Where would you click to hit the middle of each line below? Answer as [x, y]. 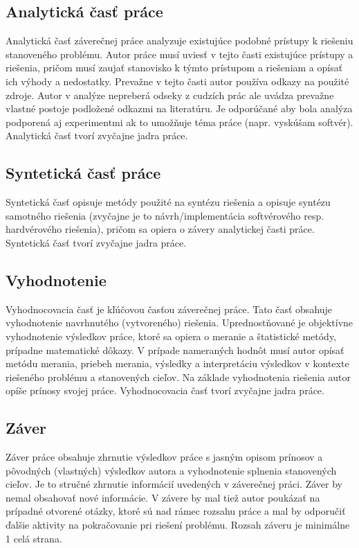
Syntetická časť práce [83, 173]
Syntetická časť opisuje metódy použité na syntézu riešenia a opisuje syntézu [168, 202]
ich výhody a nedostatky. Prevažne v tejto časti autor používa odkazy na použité [177, 81]
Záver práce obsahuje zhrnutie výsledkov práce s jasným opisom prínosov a [164, 457]
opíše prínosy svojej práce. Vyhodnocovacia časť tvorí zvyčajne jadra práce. [165, 390]
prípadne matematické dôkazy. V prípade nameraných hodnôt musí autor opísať [175, 350]
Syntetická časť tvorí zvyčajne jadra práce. [96, 242]
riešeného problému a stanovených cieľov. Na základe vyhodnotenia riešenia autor [178, 377]
